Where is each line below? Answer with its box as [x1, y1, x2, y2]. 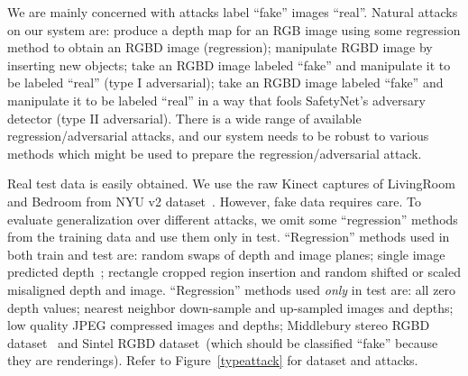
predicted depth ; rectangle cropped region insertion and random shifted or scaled [7, 262, 462, 281]
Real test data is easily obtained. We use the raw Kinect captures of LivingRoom [7, 174, 455, 193]
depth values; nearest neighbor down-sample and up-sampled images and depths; [7, 298, 454, 316]
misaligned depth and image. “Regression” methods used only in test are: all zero [7, 280, 456, 298]
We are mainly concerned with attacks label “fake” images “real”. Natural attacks [7, 3, 458, 21]
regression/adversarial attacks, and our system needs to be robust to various [7, 126, 429, 145]
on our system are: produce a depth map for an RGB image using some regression [7, 20, 461, 39]
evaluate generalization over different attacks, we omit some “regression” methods [7, 209, 458, 228]
